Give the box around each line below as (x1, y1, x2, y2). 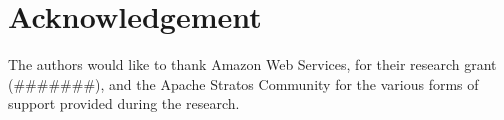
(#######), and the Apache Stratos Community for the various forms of (8, 73, 479, 94)
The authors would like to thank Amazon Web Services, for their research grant (8, 54, 497, 75)
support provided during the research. (8, 93, 240, 114)
